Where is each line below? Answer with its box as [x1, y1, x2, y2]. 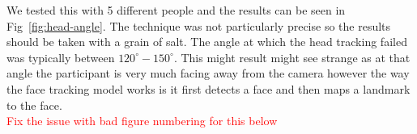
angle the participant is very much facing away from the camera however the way [6, 65, 410, 82]
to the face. [6, 96, 62, 113]
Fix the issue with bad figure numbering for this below [6, 112, 278, 129]
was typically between [6, 48, 115, 65]
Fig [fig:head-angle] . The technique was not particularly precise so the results [6, 17, 391, 34]
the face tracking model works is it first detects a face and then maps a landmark [6, 80, 411, 97]
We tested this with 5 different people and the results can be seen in [6, 2, 346, 18]
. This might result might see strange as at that [173, 48, 411, 65]
